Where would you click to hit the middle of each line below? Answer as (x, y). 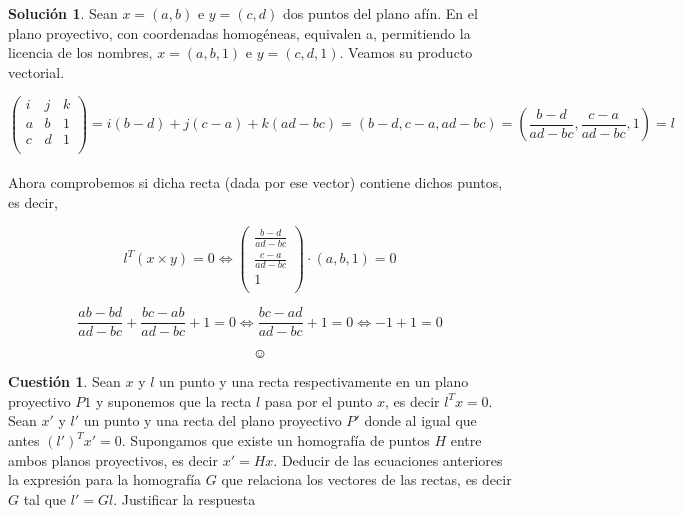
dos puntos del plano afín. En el (380, 13)
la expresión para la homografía (105, 479)
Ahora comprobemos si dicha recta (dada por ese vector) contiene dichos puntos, (255, 182)
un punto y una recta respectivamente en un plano (314, 381)
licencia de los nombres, (80, 52)
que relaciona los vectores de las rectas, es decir (366, 479)
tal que (45, 498)
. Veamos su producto (406, 52)
